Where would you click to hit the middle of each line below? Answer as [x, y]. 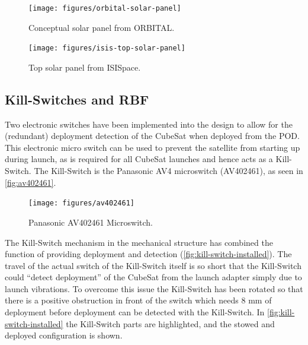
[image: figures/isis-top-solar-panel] [107, 48]
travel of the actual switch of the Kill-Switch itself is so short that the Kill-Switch [153, 265]
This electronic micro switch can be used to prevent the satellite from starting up [153, 147]
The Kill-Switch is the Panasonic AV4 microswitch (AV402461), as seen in [169, 171]
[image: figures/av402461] [81, 203]
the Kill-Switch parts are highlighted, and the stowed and [170, 323]
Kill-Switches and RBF [77, 99]
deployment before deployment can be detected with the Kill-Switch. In [135, 312]
